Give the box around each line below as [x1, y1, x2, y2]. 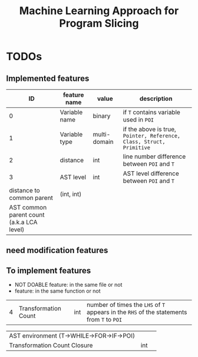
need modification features [6, 245, 108, 256]
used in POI [123, 116, 154, 123]
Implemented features [6, 73, 90, 83]
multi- [93, 130, 111, 138]
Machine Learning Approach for [19, 4, 179, 18]
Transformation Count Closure [9, 341, 93, 349]
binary [93, 112, 111, 120]
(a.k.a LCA [9, 218, 38, 226]
